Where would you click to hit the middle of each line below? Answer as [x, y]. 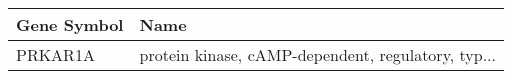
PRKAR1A [55, 54]
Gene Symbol [70, 24]
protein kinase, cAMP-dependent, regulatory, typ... [317, 54]
